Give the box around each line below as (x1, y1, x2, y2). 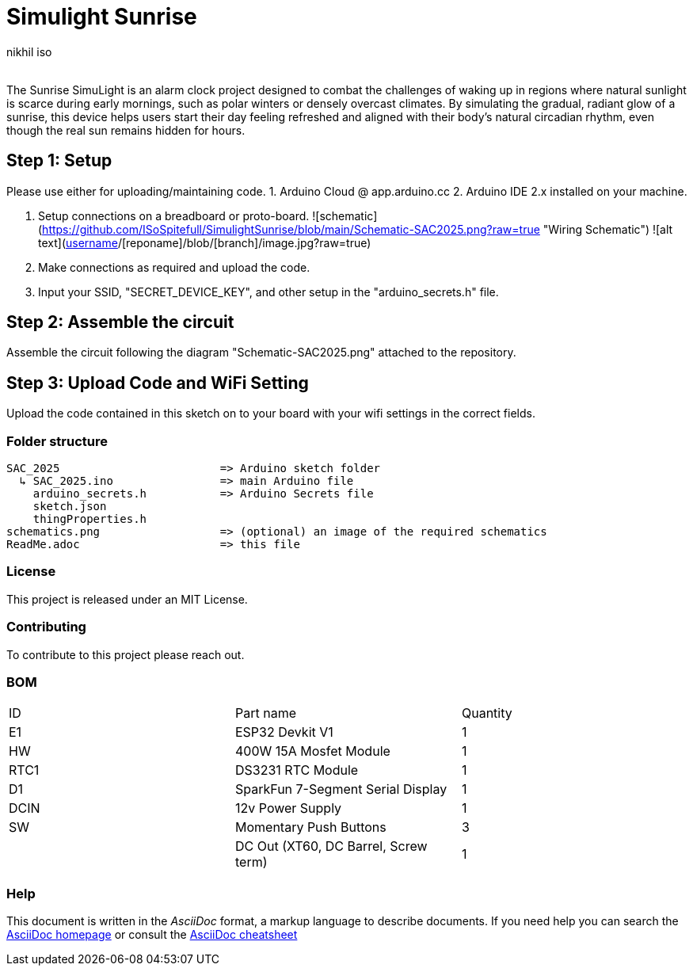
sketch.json (32, 500, 107, 513)
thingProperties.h (32, 513, 147, 526)
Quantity (461, 705, 512, 722)
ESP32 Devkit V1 (234, 724, 333, 741)
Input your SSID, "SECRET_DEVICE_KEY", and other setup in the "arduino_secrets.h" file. (38, 284, 499, 299)
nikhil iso (6, 44, 52, 59)
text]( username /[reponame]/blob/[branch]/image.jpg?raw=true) (38, 235, 371, 250)
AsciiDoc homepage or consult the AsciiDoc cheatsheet (6, 928, 298, 942)
